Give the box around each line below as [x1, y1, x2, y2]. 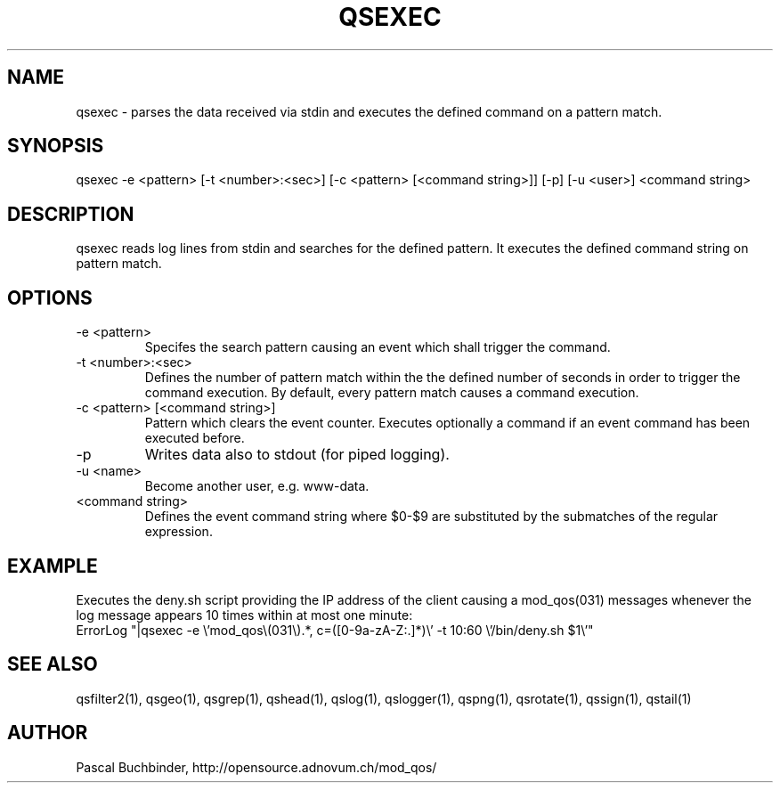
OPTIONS [7, 286, 93, 309]
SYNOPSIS [7, 134, 104, 158]
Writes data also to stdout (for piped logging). [144, 445, 450, 464]
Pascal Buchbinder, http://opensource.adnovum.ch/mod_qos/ [76, 759, 437, 775]
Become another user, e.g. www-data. [144, 478, 370, 494]
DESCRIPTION [7, 202, 134, 225]
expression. [144, 524, 213, 540]
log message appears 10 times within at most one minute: [76, 607, 413, 623]
